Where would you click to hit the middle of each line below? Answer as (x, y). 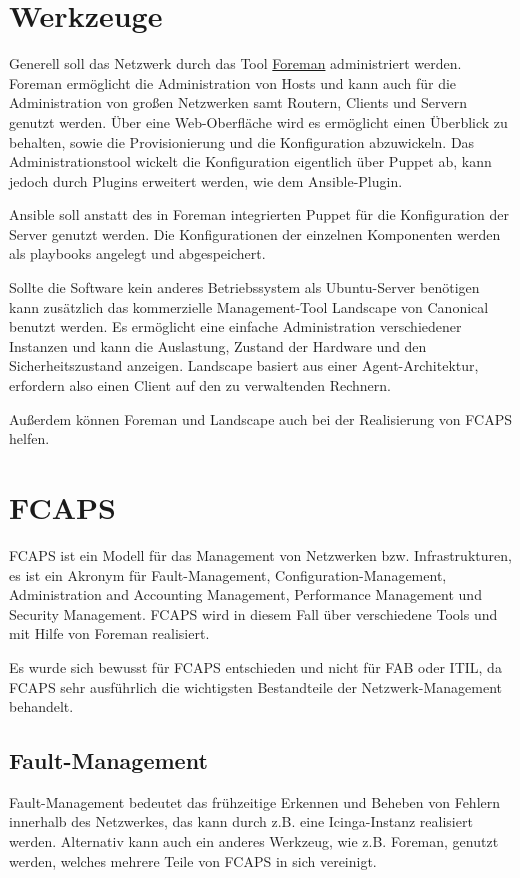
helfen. (29, 438)
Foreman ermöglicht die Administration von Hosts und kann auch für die (233, 82)
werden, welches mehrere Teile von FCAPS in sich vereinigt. (193, 860)
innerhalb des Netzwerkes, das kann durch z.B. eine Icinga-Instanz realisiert (241, 821)
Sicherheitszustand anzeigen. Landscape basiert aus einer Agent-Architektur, (244, 365)
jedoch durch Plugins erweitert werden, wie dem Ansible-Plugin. (206, 180)
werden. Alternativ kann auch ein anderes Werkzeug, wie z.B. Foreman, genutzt (254, 841)
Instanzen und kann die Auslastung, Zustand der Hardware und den (218, 345)
